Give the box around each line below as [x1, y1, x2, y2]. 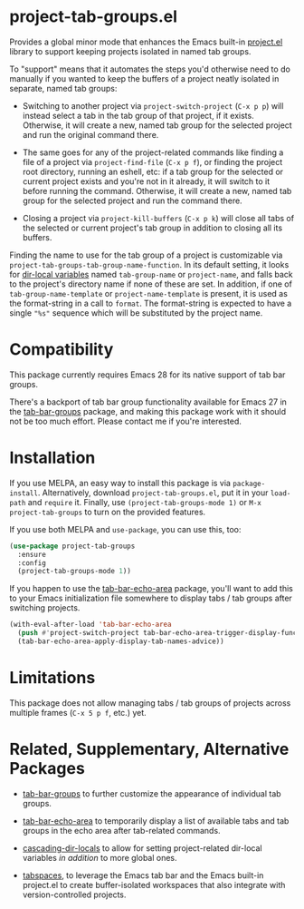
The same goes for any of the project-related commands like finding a [22, 147, 284, 158]
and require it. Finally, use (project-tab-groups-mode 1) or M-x [27, 496, 262, 507]
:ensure [17, 550, 47, 559]
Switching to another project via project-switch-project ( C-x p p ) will [22, 100, 284, 111]
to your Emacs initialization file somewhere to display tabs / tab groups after [9, 592, 292, 604]
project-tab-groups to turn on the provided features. [9, 506, 206, 517]
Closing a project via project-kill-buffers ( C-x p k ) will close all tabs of [22, 212, 295, 223]
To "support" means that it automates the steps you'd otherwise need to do [9, 64, 291, 74]
